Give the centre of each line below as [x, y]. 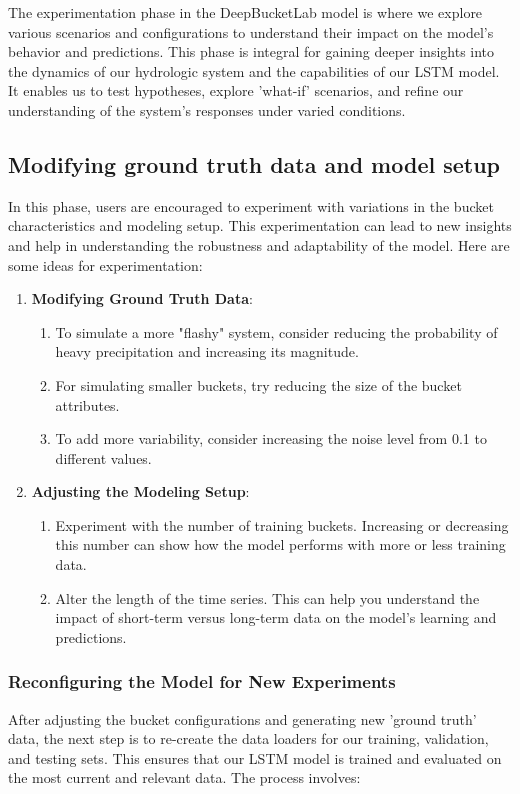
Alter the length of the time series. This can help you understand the [267, 597]
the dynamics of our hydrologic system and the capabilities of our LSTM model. [254, 70]
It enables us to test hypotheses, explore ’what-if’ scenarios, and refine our [236, 90]
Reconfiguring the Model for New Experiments [202, 681]
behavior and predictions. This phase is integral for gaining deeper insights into [251, 51]
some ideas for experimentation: [105, 264]
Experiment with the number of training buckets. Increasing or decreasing [282, 524]
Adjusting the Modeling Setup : [140, 491]
